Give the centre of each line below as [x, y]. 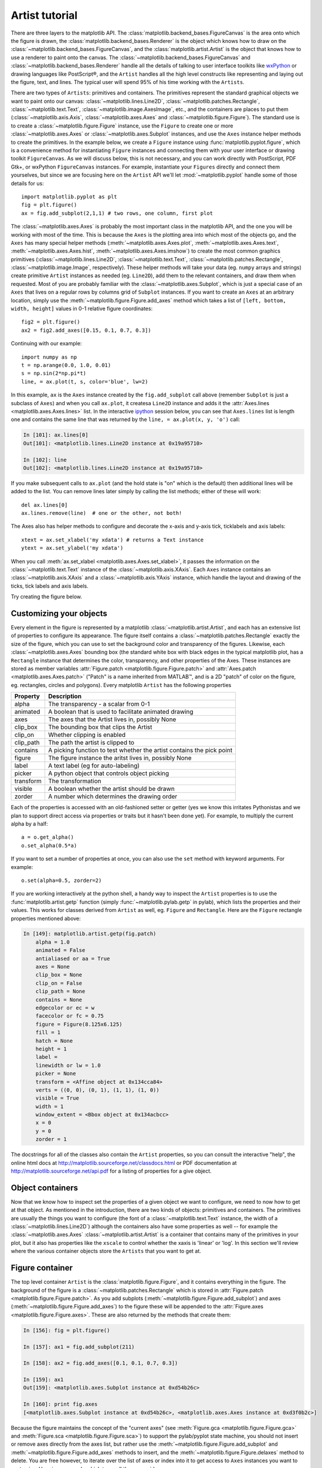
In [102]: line [45, 460]
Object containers [45, 1188]
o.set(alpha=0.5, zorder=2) [62, 880]
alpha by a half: [29, 824]
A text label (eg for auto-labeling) [94, 766]
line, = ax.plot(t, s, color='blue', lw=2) [85, 381]
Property [27, 696]
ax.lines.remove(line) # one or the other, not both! [102, 513]
